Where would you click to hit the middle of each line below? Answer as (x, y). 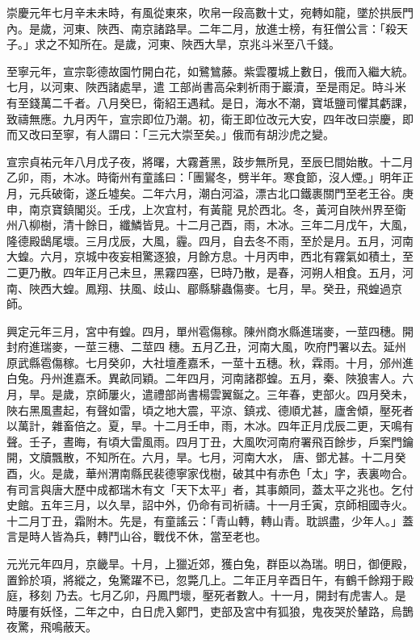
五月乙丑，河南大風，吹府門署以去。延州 (298, 347)
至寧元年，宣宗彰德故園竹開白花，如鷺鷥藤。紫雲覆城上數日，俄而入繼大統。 (210, 71)
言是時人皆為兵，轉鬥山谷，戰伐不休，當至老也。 (136, 536)
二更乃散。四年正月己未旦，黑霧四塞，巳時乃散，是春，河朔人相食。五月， (204, 272)
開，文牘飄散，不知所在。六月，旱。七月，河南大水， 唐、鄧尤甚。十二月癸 (206, 457)
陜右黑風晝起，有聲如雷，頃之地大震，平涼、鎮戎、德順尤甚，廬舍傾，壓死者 (210, 410)
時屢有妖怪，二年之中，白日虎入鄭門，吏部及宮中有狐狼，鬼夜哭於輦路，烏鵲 (210, 611)
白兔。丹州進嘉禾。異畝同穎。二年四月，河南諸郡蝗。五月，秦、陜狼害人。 (204, 378)
